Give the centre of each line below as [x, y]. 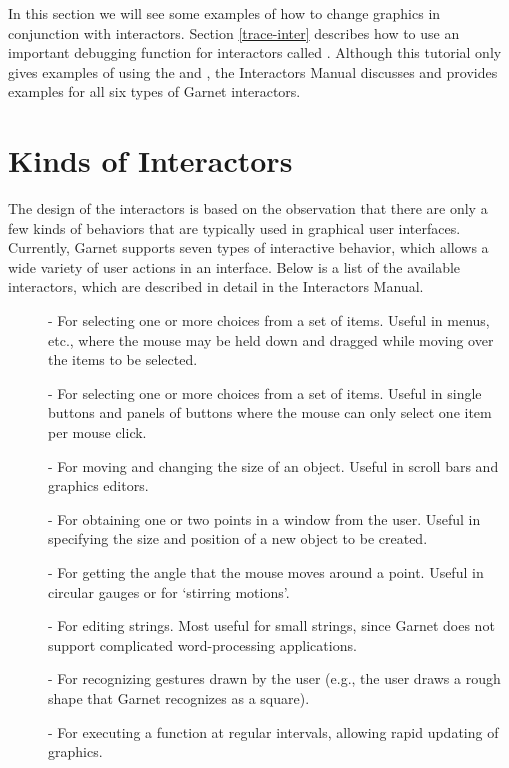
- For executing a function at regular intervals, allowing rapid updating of [273, 731]
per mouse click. [97, 432]
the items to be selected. [123, 359]
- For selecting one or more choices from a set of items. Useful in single [265, 392]
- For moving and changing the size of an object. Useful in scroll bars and [273, 465]
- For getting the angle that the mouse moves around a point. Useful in [266, 572]
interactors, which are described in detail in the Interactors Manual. [216, 286]
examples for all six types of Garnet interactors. [154, 91]
